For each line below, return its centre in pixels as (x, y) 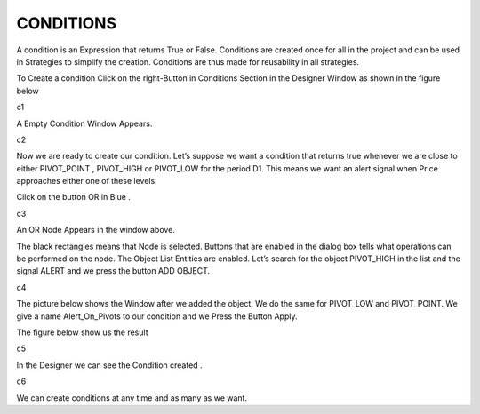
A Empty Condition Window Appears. (84, 123)
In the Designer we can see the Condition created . (110, 365)
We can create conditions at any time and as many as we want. (132, 398)
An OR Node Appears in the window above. (96, 230)
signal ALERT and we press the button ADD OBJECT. (113, 271)
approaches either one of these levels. (87, 181)
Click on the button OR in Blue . (73, 197)
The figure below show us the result (82, 332)
